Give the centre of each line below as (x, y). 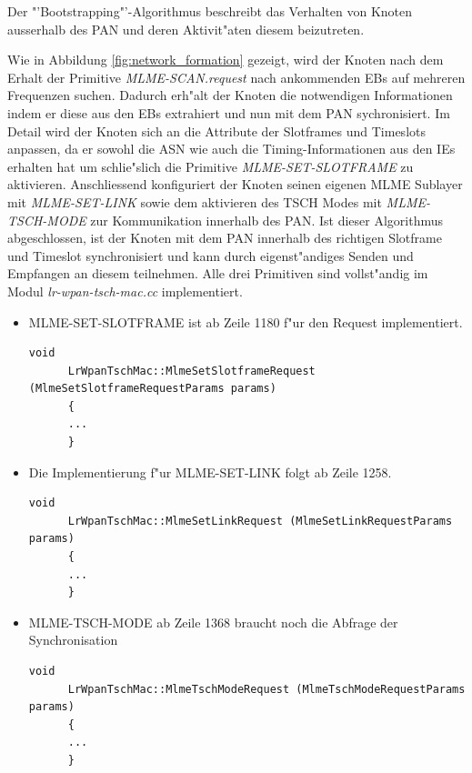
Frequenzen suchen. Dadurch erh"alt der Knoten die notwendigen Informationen (230, 95)
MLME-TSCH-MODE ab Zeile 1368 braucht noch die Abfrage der (213, 622)
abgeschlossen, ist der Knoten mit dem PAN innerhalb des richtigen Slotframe (225, 238)
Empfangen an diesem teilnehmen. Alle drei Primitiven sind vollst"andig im (218, 273)
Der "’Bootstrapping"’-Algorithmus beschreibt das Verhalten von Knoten (210, 11)
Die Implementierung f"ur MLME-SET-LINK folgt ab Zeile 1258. (210, 472)
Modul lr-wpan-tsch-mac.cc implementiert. (125, 291)
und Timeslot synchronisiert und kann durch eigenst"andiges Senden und (211, 255)
